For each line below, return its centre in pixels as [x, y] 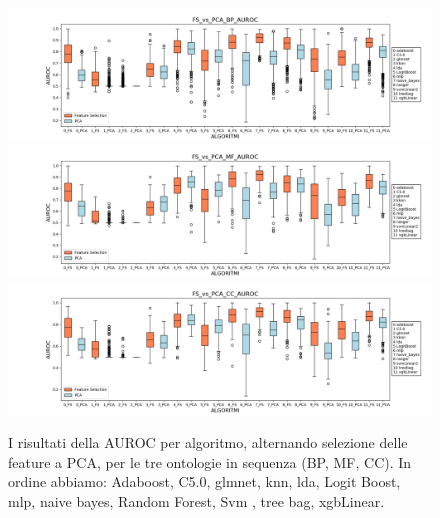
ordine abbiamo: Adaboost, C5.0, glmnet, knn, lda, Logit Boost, [204, 481]
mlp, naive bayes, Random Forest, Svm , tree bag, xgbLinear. [196, 501]
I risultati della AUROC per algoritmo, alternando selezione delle [208, 442]
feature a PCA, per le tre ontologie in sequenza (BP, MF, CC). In [210, 461]
